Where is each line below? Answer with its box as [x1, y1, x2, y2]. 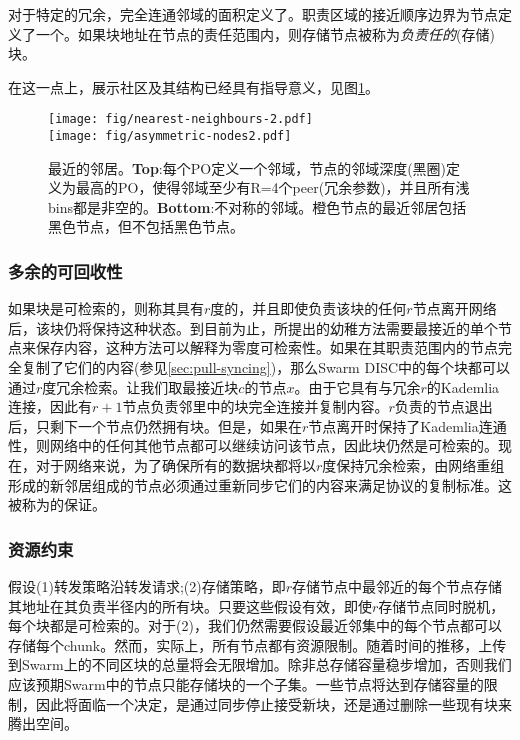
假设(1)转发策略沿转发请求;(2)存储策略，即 [8, 576, 286, 597]
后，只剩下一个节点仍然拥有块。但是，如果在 [8, 415, 302, 436]
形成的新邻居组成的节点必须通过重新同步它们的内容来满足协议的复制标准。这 [8, 474, 512, 495]
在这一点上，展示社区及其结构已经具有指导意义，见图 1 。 [8, 76, 379, 97]
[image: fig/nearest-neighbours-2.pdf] [48, 112, 313, 127]
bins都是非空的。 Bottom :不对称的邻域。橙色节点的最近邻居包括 [48, 196, 467, 217]
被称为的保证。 [8, 494, 106, 515]
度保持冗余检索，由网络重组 [322, 455, 505, 476]
